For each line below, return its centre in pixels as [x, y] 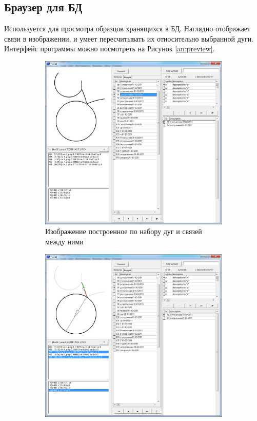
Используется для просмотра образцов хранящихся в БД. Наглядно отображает [127, 28]
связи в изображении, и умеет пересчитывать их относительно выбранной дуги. [129, 38]
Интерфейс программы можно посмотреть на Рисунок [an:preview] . [110, 49]
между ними [64, 241]
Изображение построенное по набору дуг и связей [124, 231]
